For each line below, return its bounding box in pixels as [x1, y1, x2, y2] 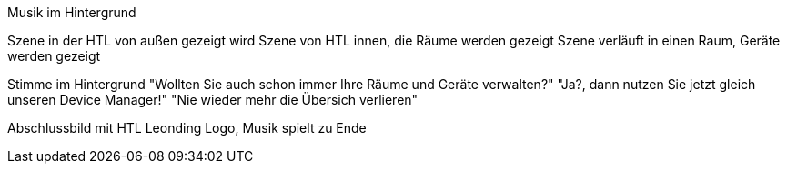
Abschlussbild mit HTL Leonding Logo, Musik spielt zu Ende [7, 120, 367, 136]
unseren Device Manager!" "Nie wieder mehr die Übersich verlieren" [7, 92, 419, 107]
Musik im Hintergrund [7, 5, 136, 20]
